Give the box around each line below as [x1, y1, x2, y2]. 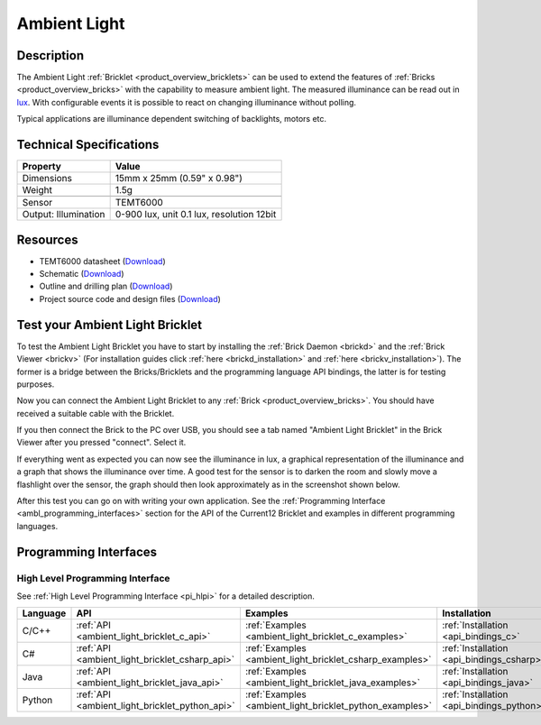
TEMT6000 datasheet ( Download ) [39, 255, 166, 266]
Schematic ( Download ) [39, 269, 125, 280]
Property [22, 161, 62, 173]
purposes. [16, 379, 55, 390]
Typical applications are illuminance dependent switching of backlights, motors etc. [16, 114, 327, 124]
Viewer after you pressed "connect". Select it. [16, 437, 187, 448]
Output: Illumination [22, 208, 105, 221]
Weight [22, 184, 53, 197]
